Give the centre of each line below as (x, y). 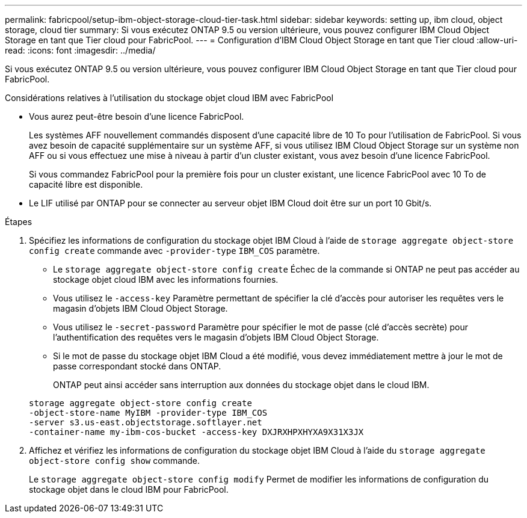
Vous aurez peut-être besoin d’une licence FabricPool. (137, 116)
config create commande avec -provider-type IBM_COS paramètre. (174, 251)
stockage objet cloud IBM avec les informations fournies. (166, 279)
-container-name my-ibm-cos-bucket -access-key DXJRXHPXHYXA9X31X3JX (196, 432)
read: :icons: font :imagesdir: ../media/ (80, 50)
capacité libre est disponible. (86, 184)
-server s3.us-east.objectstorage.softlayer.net (146, 422)
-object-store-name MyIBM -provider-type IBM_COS (148, 413)
